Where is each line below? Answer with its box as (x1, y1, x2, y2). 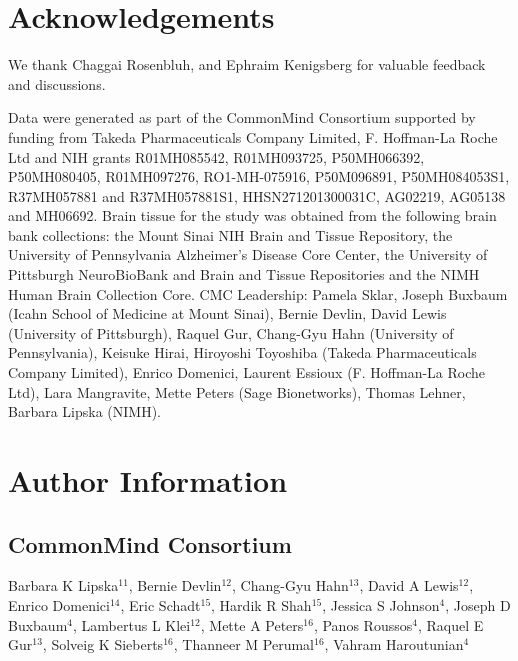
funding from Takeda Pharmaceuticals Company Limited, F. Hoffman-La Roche (8, 126, 498, 147)
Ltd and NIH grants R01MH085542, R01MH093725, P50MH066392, (8, 146, 425, 167)
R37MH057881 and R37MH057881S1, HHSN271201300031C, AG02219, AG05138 (8, 185, 506, 206)
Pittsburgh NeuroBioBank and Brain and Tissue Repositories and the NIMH (8, 264, 480, 285)
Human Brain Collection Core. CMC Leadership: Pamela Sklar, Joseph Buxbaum (8, 283, 508, 304)
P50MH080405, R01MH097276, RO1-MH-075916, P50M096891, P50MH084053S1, (8, 166, 510, 187)
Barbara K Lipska (8, 575, 119, 596)
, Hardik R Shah (211, 594, 312, 615)
